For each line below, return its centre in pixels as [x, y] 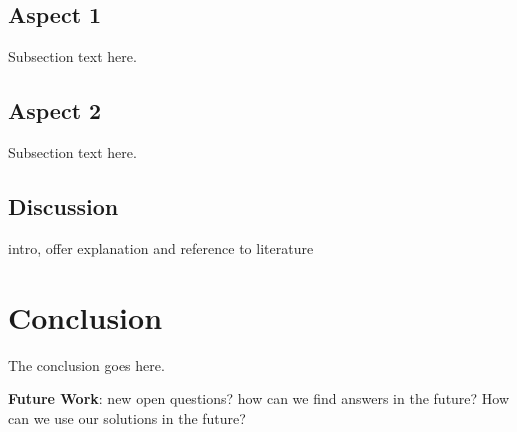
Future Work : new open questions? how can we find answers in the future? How [259, 398]
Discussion [63, 205]
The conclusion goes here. [86, 364]
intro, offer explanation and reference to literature [161, 247]
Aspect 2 [55, 110]
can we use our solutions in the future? [127, 417]
